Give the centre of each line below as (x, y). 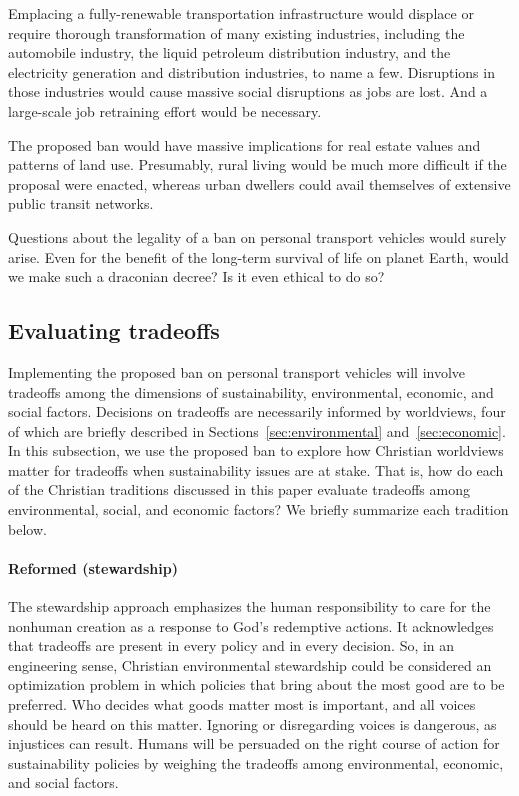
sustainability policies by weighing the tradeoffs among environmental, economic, (256, 762)
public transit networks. (81, 203)
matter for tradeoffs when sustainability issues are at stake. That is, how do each (256, 469)
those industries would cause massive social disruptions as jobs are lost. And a (248, 91)
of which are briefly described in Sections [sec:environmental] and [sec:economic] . (257, 430)
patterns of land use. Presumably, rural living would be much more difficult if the (257, 164)
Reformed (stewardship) (93, 567)
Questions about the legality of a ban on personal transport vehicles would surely (257, 236)
